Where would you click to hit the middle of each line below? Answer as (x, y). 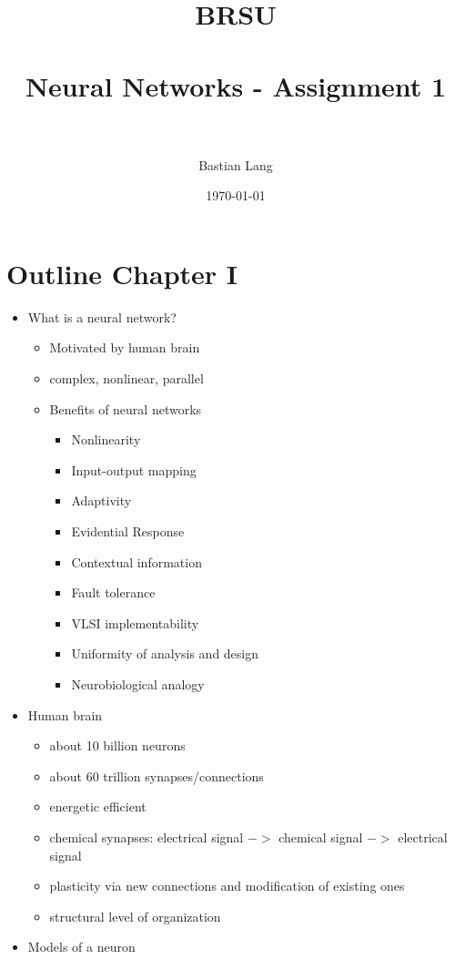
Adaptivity (101, 500)
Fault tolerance (113, 592)
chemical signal (321, 837)
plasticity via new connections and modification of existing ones (227, 886)
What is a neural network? (102, 316)
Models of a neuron (81, 947)
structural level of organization (135, 916)
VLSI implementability (135, 622)
